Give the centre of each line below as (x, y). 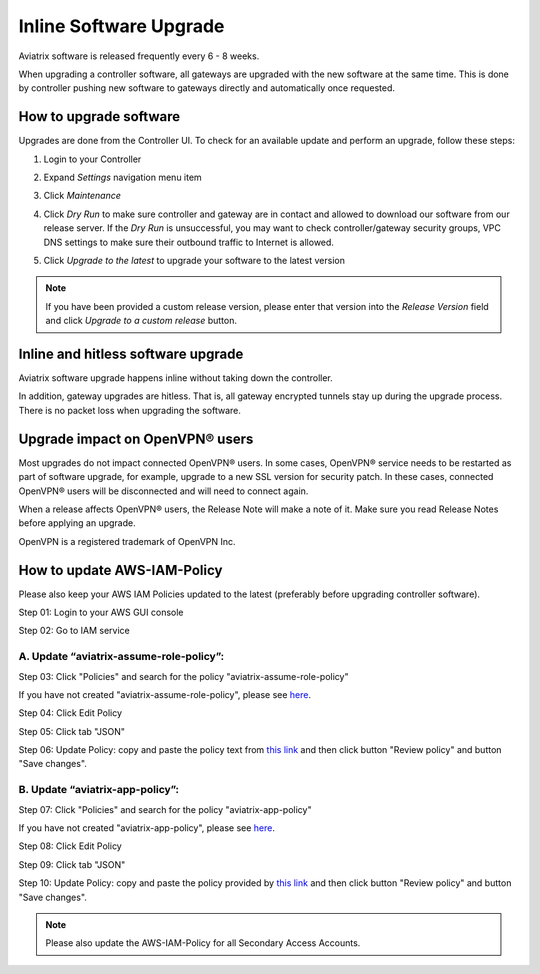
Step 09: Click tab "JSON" (72, 864)
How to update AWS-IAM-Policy (120, 570)
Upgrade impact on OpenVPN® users (136, 438)
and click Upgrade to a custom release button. (141, 321)
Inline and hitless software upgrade (131, 353)
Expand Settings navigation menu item (122, 177)
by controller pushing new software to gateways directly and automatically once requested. (206, 88)
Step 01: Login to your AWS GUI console (101, 612)
